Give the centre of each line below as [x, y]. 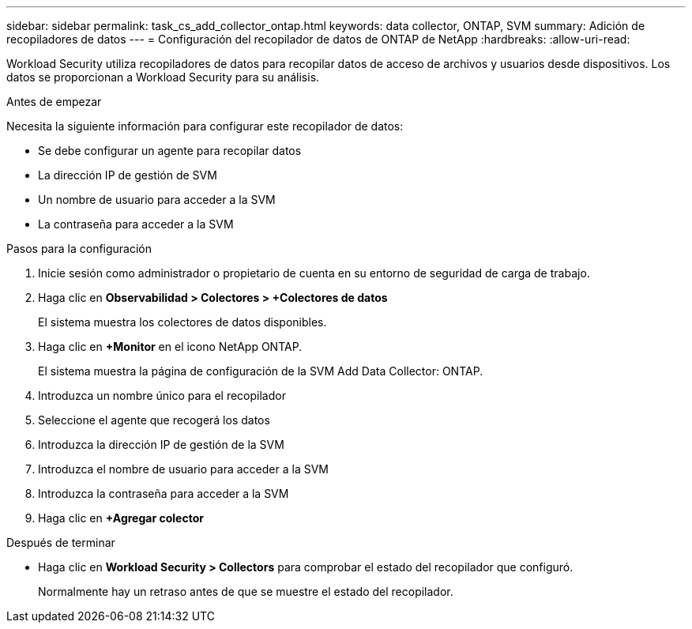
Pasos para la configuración [79, 249]
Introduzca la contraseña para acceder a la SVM [164, 493]
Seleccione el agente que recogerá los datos [154, 420]
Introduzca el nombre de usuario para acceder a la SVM [183, 469]
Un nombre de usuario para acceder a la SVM [157, 200]
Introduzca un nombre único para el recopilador [162, 395]
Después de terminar [61, 542]
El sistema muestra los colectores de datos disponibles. [182, 322]
